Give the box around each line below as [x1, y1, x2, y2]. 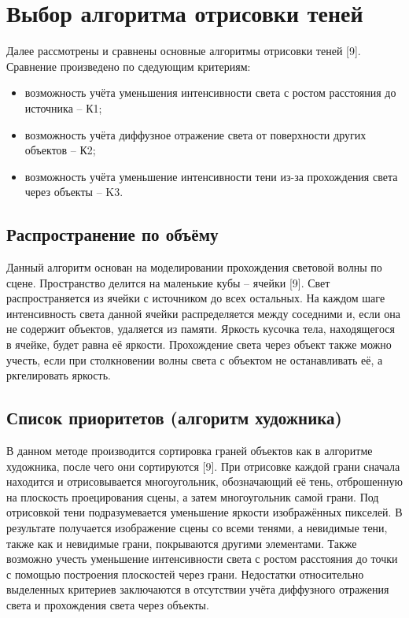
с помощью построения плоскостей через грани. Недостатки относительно [6, 565, 364, 582]
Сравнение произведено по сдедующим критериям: [6, 57, 251, 74]
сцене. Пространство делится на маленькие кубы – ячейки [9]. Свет [6, 274, 330, 290]
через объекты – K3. [24, 183, 123, 200]
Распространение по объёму [6, 222, 219, 246]
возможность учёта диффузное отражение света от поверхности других [24, 126, 367, 142]
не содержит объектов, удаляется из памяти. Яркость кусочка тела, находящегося [6, 320, 396, 337]
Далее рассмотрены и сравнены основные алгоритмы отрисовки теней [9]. [6, 43, 361, 59]
